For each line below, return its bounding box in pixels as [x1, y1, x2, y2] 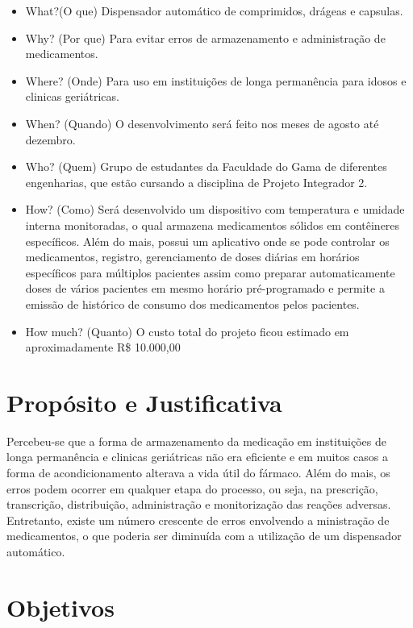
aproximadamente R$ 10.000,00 [25, 339, 181, 356]
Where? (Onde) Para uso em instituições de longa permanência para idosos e [25, 72, 407, 89]
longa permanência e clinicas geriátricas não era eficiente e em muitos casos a [6, 448, 388, 465]
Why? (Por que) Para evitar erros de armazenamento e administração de [25, 29, 386, 46]
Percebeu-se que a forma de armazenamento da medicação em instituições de [6, 432, 387, 449]
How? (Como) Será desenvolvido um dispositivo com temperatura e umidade [25, 201, 405, 218]
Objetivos [6, 590, 115, 623]
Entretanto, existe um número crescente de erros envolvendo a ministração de [6, 511, 390, 528]
